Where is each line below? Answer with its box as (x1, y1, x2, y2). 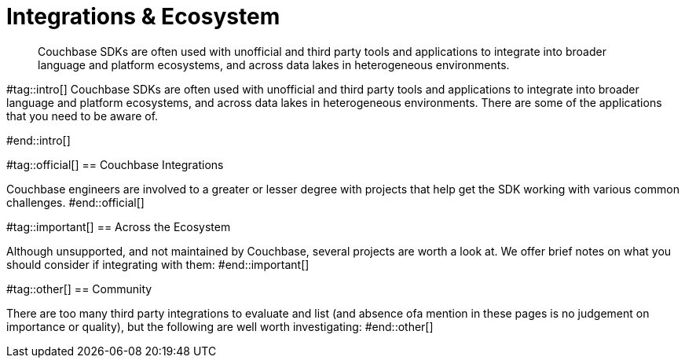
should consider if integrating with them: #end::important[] (6, 257, 310, 271)
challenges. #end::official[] (6, 195, 145, 209)
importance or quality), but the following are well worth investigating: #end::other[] (6, 319, 434, 333)
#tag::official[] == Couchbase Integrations (6, 157, 224, 171)
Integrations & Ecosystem (6, 3, 280, 30)
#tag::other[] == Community (6, 281, 152, 296)
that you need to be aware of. (6, 108, 159, 123)
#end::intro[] (6, 133, 71, 147)
